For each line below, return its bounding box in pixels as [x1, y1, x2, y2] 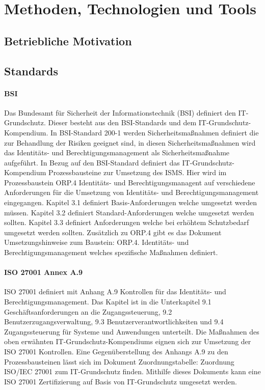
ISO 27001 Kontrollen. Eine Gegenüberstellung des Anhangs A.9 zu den [4, 346, 228, 356]
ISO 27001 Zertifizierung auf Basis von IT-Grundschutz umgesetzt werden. [4, 376, 237, 386]
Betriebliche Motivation [4, 33, 132, 48]
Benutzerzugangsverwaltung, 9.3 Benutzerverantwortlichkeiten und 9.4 [4, 316, 224, 327]
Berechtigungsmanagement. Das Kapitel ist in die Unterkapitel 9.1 [4, 296, 211, 307]
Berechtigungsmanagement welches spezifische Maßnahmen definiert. [4, 247, 218, 258]
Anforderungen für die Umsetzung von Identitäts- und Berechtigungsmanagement [4, 187, 259, 198]
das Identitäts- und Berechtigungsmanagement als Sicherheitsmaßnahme [4, 147, 230, 158]
